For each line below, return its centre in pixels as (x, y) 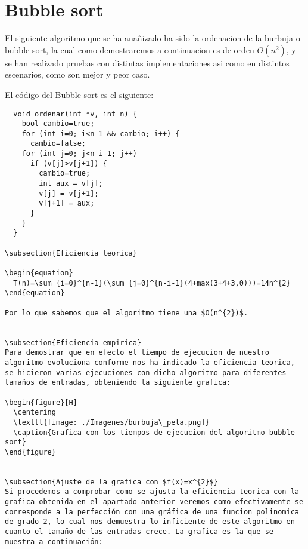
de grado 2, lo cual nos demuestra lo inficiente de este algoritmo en (150, 522)
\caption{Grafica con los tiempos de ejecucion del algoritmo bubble (154, 432)
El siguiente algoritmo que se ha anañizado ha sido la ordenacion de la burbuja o (153, 38)
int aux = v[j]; (71, 184)
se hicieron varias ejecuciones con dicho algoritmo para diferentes (146, 372)
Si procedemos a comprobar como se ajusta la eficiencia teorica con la (152, 492)
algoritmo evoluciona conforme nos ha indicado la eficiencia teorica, (150, 362)
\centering (35, 412)
